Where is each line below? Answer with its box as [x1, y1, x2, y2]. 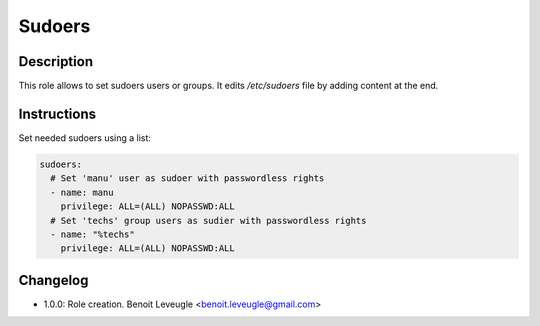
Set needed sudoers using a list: [18, 131, 152, 144]
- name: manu [50, 186, 114, 198]
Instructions [18, 105, 97, 122]
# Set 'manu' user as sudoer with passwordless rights [50, 173, 325, 184]
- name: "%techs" [50, 228, 135, 240]
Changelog [18, 271, 89, 289]
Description [18, 53, 94, 70]
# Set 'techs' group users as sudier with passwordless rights [50, 215, 367, 226]
